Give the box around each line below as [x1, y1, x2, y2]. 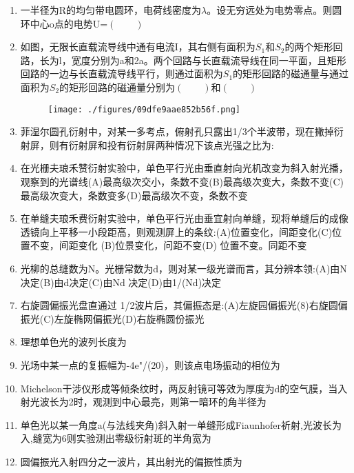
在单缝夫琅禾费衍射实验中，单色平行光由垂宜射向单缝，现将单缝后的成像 [20, 211, 348, 225]
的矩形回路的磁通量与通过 [233, 66, 349, 81]
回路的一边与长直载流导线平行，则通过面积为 [20, 66, 223, 81]
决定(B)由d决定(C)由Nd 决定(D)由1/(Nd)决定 [20, 274, 222, 289]
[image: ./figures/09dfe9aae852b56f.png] [48, 104, 240, 114]
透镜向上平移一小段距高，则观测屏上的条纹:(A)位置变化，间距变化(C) [20, 224, 333, 239]
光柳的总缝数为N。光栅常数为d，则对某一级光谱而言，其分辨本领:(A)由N [20, 261, 347, 275]
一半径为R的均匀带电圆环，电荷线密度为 [20, 3, 202, 17]
